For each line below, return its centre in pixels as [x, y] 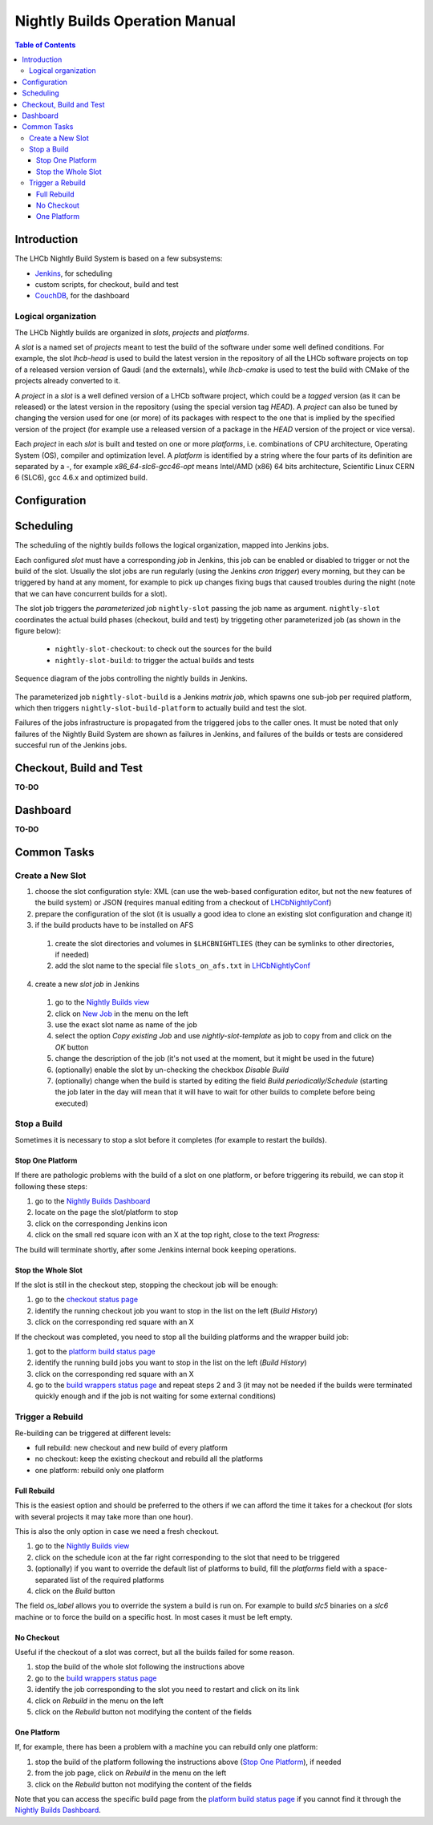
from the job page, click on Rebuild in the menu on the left [131, 1773]
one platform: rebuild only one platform [99, 1470]
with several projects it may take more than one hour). [104, 1516]
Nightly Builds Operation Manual [125, 21]
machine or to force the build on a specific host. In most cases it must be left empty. [154, 1617]
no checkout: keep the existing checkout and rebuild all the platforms [149, 1459]
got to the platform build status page [95, 1351]
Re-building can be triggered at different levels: [93, 1433]
